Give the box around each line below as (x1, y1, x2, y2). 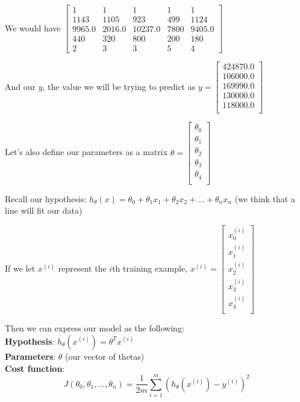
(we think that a (234, 192, 295, 205)
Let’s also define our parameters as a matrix (5, 145, 168, 158)
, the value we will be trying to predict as (42, 80, 196, 92)
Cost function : (5, 362, 65, 374)
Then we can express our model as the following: (5, 322, 184, 334)
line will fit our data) (5, 204, 83, 217)
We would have (5, 21, 61, 34)
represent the (58, 262, 107, 275)
